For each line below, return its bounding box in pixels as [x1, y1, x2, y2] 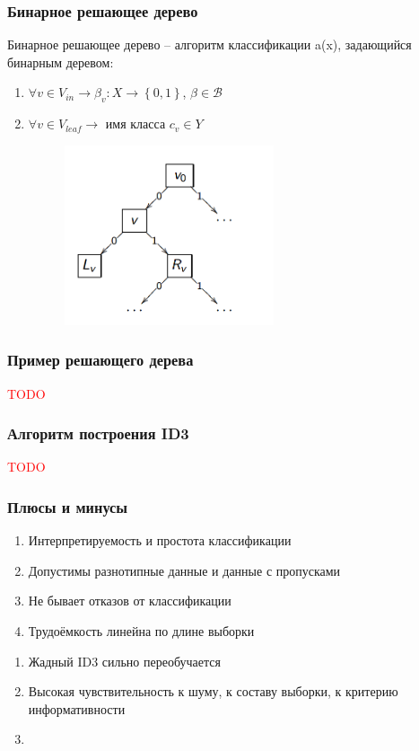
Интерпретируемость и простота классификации [28, 531, 292, 550]
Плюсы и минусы [7, 495, 128, 517]
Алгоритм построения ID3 [7, 422, 189, 445]
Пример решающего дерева [7, 349, 194, 371]
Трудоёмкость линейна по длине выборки [28, 622, 255, 640]
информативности [28, 699, 126, 718]
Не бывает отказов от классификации [28, 591, 231, 610]
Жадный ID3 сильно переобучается [28, 651, 221, 670]
